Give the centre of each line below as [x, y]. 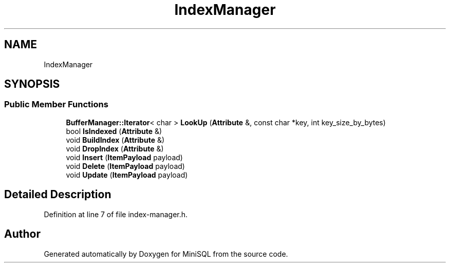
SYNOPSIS [32, 84]
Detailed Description [58, 195]
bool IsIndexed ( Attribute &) [114, 131]
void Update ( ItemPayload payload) [127, 175]
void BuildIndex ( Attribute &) [115, 140]
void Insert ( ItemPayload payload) [124, 157]
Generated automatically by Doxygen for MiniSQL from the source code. [166, 254]
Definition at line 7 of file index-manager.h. [116, 214]
